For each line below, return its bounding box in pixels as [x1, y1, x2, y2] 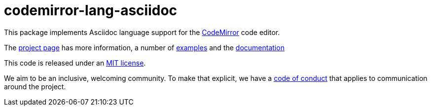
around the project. [4, 82, 66, 91]
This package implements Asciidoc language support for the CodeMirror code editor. [4, 28, 280, 37]
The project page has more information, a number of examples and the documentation [4, 43, 285, 52]
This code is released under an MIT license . [4, 58, 146, 67]
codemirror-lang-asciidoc [4, 2, 178, 19]
